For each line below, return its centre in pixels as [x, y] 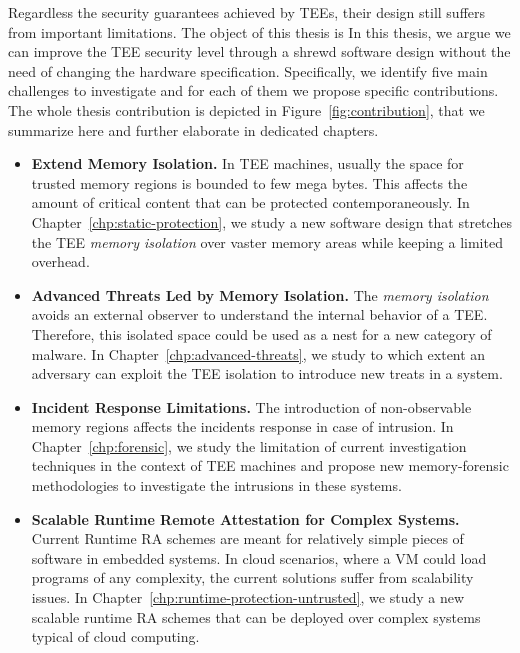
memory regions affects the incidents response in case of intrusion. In [242, 426]
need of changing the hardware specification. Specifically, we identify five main [248, 70]
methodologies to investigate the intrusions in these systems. [216, 485]
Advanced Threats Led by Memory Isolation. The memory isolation [260, 294]
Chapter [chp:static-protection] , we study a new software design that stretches [271, 221]
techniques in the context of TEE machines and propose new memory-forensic [270, 465]
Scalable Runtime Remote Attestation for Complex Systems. [245, 518]
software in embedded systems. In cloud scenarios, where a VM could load [259, 557]
